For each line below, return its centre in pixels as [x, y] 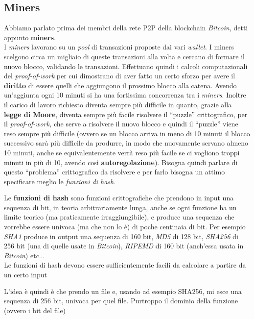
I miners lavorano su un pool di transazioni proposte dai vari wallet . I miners [119, 47]
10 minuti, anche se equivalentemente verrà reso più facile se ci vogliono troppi [122, 152]
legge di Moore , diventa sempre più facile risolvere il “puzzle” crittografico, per [126, 114]
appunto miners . [30, 37]
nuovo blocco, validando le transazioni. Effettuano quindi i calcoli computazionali [126, 66]
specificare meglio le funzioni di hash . [60, 181]
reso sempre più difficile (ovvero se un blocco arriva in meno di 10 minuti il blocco [127, 133]
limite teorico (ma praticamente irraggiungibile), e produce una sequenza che [119, 217]
